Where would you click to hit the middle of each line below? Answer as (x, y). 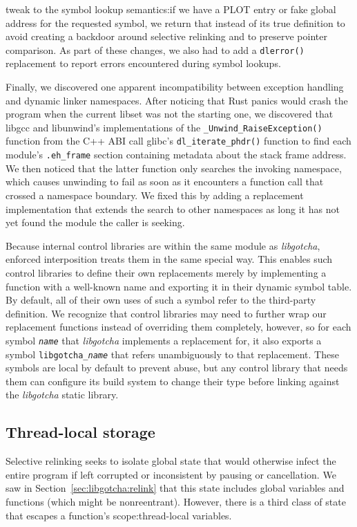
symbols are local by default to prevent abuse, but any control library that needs (177, 368)
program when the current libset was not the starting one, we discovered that (170, 114)
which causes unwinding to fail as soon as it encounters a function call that (165, 182)
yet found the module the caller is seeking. (95, 222)
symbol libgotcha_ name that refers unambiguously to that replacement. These (172, 354)
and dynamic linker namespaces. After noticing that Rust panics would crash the (177, 100)
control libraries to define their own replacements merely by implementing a (166, 272)
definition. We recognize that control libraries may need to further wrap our (166, 313)
